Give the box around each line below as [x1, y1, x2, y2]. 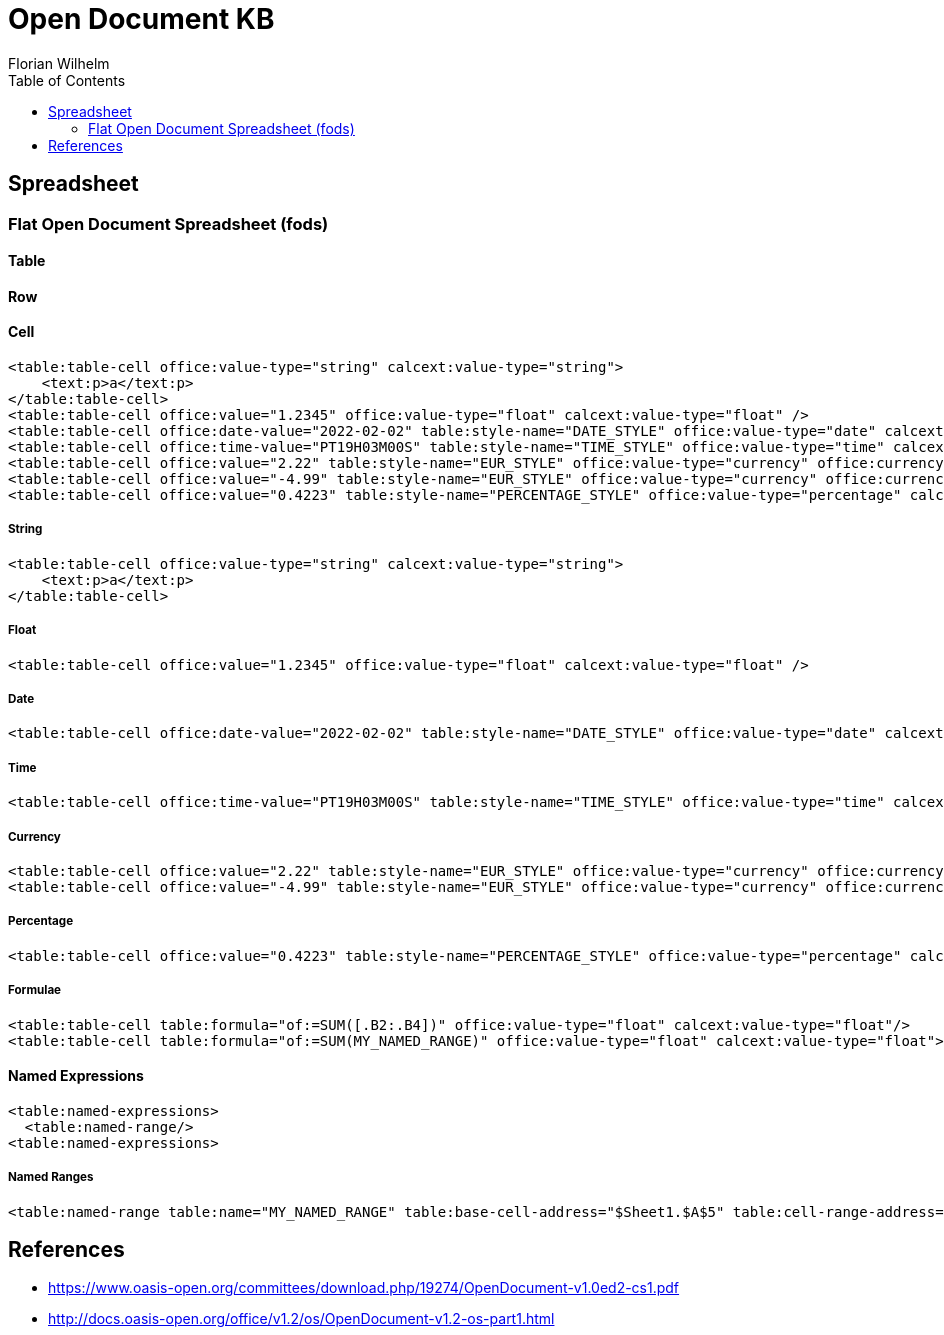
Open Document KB [8, 2, 275, 36]
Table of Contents [8, 71, 126, 89]
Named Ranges [8, 1170, 94, 1185]
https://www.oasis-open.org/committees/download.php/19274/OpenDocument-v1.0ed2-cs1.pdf [48, 1279, 680, 1297]
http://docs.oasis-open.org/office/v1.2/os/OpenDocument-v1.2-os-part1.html [48, 1310, 555, 1328]
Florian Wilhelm [8, 54, 110, 72]
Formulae [8, 983, 62, 998]
